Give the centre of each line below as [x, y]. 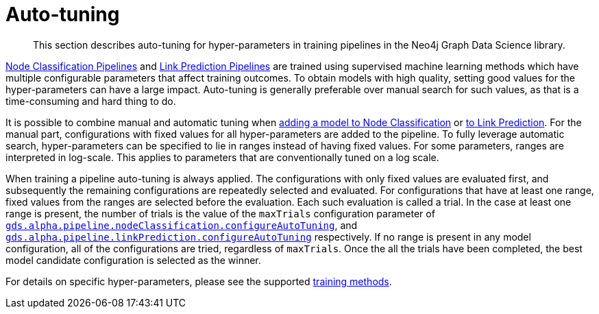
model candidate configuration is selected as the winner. [133, 260]
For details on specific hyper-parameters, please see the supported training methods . [199, 281]
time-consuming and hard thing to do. [91, 101]
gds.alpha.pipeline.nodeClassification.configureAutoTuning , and [182, 225]
